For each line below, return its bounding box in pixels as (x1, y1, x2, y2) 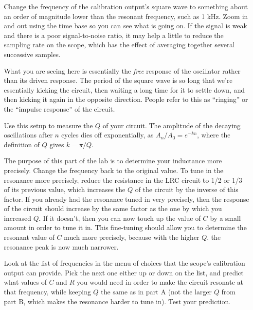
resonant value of (4, 232, 54, 242)
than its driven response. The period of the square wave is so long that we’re (4, 75, 233, 85)
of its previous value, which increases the (4, 184, 126, 194)
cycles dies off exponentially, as (61, 130, 154, 140)
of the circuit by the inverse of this (135, 184, 238, 194)
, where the (197, 130, 231, 140)
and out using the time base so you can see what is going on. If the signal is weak (4, 20, 247, 31)
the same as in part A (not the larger (101, 287, 212, 297)
